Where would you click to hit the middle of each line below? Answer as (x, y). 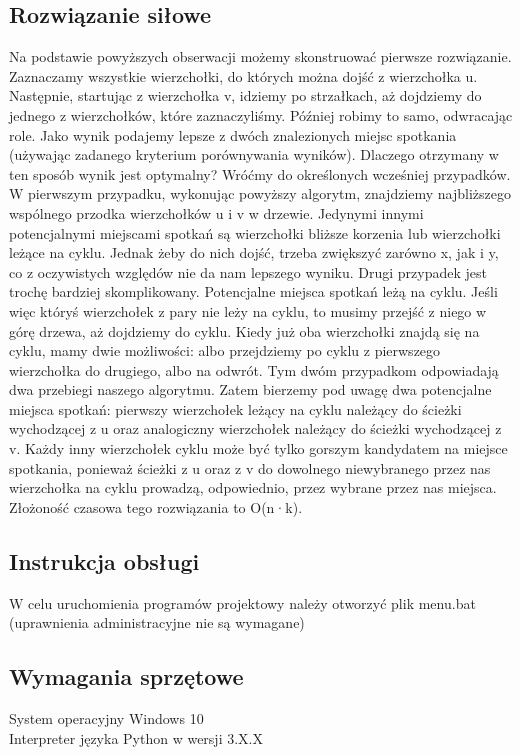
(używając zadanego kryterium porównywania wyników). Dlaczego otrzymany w (254, 154)
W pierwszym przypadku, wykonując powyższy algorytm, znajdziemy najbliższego (260, 193)
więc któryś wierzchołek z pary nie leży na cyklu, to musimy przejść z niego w (248, 310)
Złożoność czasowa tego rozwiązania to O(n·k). (156, 506)
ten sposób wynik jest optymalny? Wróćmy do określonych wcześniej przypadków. (260, 173)
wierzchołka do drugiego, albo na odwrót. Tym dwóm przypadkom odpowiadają (254, 369)
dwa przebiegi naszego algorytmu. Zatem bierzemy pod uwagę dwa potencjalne (250, 389)
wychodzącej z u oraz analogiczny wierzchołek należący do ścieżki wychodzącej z (255, 428)
